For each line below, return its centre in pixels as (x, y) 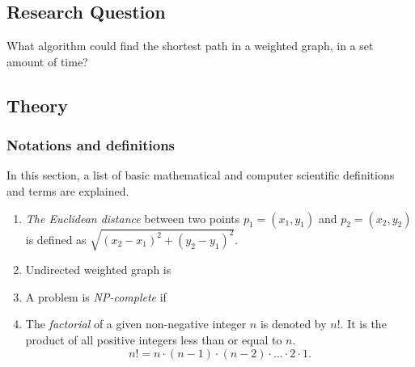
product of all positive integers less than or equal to (154, 339)
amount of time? (47, 61)
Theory (38, 105)
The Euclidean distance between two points (133, 218)
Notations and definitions (91, 145)
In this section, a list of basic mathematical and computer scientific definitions (201, 175)
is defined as (56, 239)
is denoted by (293, 324)
